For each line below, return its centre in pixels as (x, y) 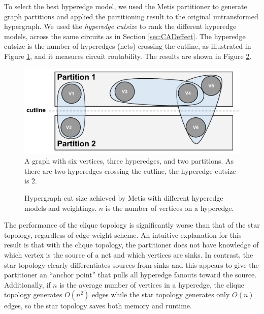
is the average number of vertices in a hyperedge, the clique (152, 284)
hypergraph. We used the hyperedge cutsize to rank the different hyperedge (120, 26)
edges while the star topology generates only (161, 294)
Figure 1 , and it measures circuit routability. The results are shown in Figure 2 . (128, 56)
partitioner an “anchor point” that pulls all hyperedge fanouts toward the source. (130, 275)
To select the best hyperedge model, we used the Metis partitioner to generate (126, 6)
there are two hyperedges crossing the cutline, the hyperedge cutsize (130, 170)
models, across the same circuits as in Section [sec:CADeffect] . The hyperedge (125, 36)
